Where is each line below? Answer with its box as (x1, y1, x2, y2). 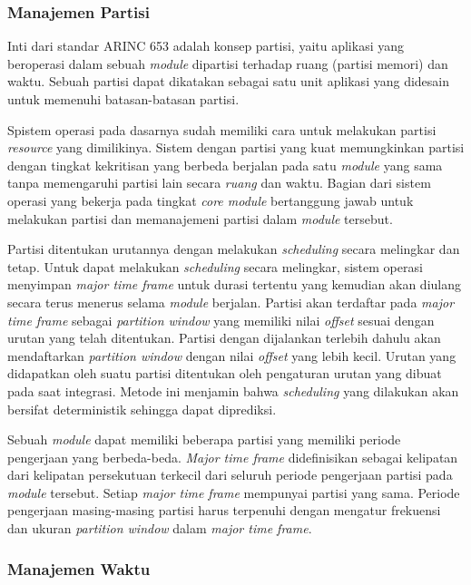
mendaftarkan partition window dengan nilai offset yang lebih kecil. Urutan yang (7, 346, 456, 365)
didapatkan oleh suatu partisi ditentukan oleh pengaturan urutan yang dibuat (7, 364, 442, 383)
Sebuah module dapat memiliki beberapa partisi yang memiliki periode (7, 430, 401, 449)
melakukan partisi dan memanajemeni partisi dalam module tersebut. (7, 209, 393, 228)
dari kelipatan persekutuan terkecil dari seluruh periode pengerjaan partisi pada (7, 465, 453, 484)
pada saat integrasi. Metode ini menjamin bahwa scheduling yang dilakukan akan (7, 381, 459, 400)
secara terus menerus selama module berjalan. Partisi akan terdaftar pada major (7, 292, 455, 311)
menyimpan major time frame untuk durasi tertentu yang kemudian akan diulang (7, 275, 461, 294)
